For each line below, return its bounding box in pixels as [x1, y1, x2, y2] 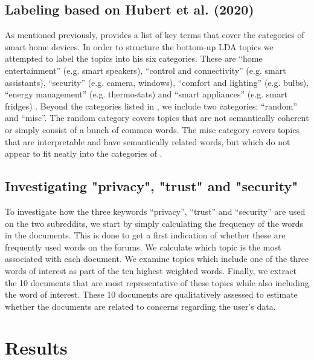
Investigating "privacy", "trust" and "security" [5, 177, 298, 195]
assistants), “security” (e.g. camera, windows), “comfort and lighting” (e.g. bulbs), [5, 76, 309, 88]
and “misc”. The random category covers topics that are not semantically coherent [5, 111, 309, 124]
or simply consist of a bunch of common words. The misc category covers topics [5, 123, 300, 136]
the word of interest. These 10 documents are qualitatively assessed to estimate [5, 288, 298, 301]
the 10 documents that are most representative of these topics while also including [5, 276, 309, 289]
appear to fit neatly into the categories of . [5, 147, 162, 160]
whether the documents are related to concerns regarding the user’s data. [5, 299, 276, 312]
